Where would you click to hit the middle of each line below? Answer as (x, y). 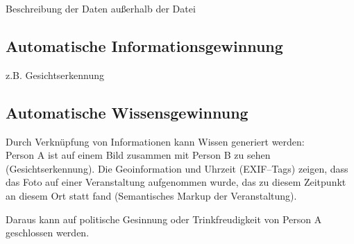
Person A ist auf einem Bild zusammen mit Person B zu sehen (138, 155)
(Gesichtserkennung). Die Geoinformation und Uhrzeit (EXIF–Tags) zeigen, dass (177, 168)
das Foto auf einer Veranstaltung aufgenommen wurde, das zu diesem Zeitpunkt (176, 182)
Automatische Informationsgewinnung (144, 45)
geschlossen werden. (48, 233)
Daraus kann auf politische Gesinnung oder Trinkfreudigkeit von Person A (164, 219)
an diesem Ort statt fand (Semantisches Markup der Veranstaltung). (151, 195)
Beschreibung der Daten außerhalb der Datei (101, 8)
